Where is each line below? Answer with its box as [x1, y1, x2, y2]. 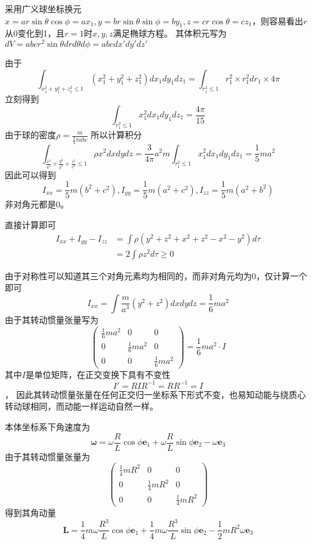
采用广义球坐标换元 [5, 2, 81, 15]
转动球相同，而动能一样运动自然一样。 [5, 400, 158, 413]
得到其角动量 [5, 506, 56, 519]
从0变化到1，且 [5, 27, 64, 40]
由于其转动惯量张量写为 [5, 313, 99, 326]
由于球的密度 [5, 128, 56, 141]
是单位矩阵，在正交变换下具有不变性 [26, 368, 171, 380]
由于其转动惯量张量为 [5, 450, 90, 462]
